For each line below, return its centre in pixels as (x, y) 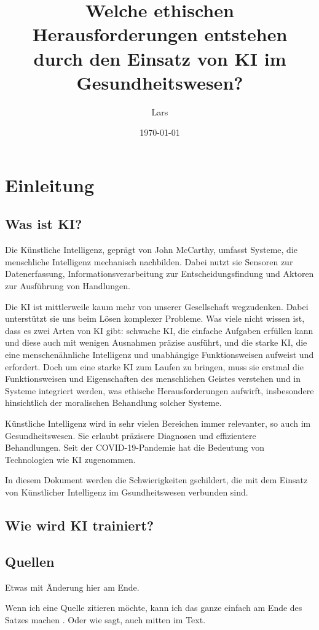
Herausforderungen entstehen (160, 34)
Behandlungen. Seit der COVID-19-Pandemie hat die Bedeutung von (135, 447)
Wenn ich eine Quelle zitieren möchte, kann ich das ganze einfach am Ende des (154, 608)
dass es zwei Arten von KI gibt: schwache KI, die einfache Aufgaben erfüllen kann (159, 330)
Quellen (30, 561)
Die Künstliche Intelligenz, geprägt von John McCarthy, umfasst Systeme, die (151, 250)
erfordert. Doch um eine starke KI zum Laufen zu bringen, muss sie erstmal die (154, 366)
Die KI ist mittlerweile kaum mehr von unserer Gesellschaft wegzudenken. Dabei (157, 306)
